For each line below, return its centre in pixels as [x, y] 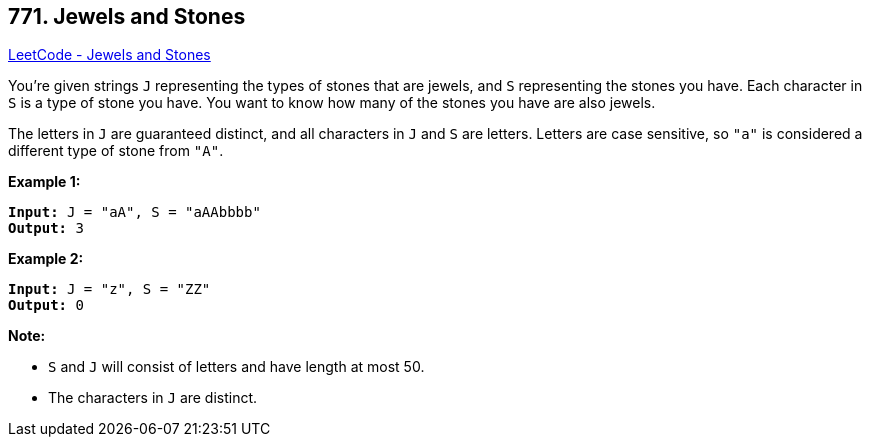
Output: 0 [46, 305]
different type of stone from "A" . [116, 151]
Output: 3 [46, 228]
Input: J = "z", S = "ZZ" [109, 289]
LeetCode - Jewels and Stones [109, 55]
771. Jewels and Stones [127, 16]
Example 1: [44, 182]
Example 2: [46, 259]
